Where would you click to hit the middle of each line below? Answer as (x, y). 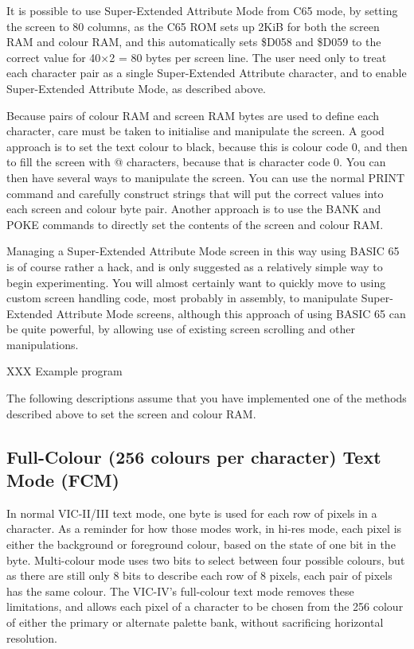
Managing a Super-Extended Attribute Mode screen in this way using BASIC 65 (203, 251)
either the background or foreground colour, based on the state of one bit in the (201, 544)
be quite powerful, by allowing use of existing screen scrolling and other (181, 329)
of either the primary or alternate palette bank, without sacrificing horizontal (195, 622)
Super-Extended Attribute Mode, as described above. (137, 88)
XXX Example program (64, 371)
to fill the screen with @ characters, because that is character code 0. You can (196, 162)
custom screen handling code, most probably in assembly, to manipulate (182, 298)
